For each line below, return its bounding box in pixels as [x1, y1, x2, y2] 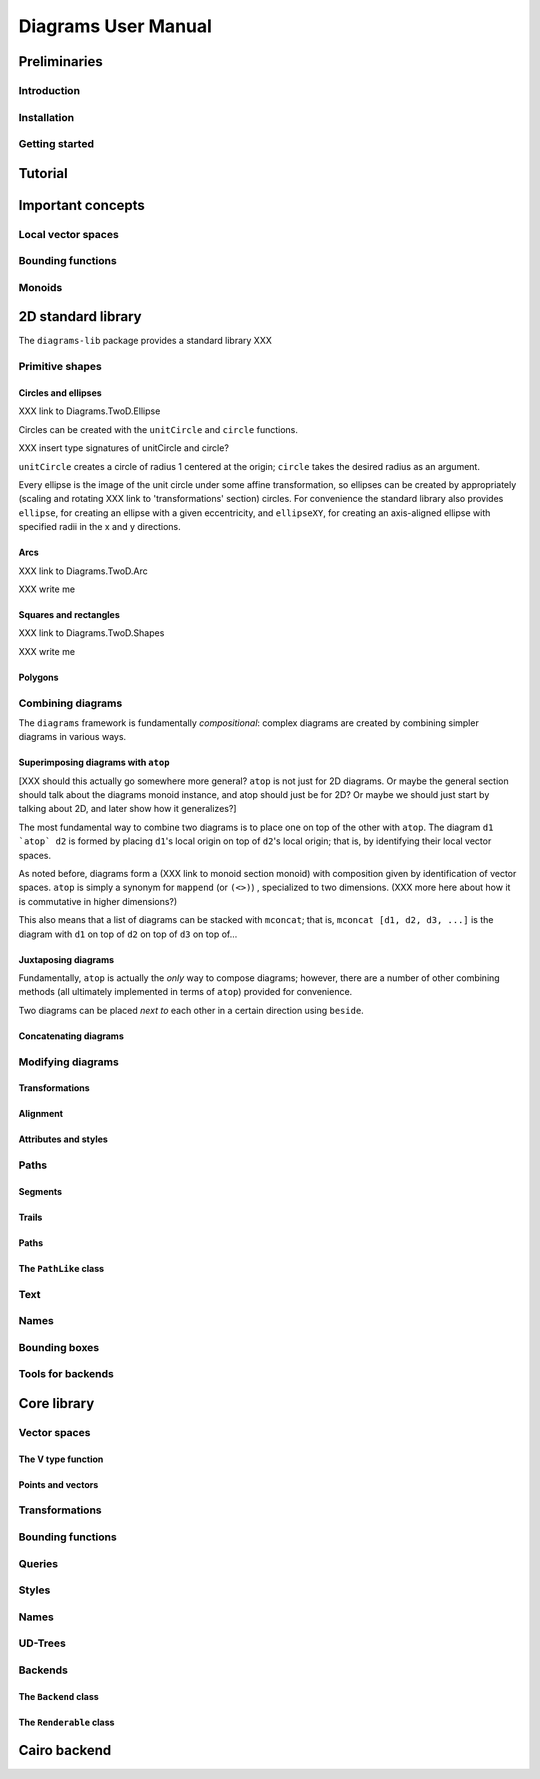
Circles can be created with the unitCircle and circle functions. [18, 423, 299, 435]
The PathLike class [18, 1262, 105, 1274]
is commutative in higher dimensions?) [18, 895, 178, 907]
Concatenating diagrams [18, 1030, 124, 1042]
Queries [18, 1556, 59, 1570]
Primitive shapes [18, 360, 102, 374]
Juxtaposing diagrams [18, 953, 115, 965]
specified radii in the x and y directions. [18, 521, 181, 533]
